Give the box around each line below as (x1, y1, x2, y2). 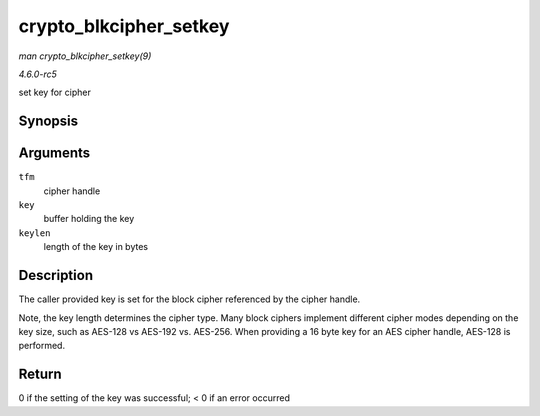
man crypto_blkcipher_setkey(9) (18, 50, 152, 62)
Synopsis (18, 113, 79, 130)
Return (18, 366, 62, 383)
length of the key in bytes (43, 241, 149, 253)
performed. (18, 340, 65, 352)
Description (18, 267, 94, 284)
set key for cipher (18, 86, 92, 99)
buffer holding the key (43, 213, 135, 225)
